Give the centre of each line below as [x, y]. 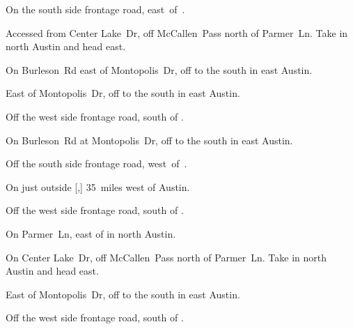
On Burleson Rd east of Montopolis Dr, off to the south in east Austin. [159, 69]
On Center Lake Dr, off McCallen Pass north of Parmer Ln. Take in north [166, 257]
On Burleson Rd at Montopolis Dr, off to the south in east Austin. [149, 140]
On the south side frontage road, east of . [95, 9]
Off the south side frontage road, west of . [96, 163]
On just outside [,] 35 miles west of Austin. [98, 186]
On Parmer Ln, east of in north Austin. [91, 233]
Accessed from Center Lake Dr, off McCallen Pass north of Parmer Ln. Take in [177, 32]
